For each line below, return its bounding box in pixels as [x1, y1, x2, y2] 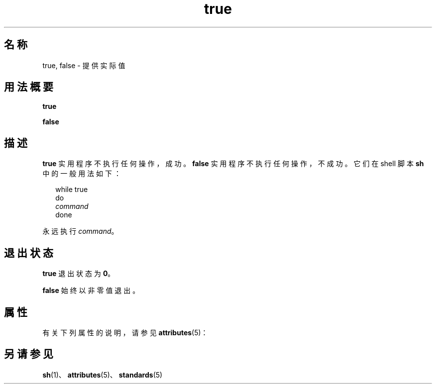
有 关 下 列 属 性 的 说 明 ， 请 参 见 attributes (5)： [42, 328, 208, 337]
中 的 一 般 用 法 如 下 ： [42, 169, 121, 178]
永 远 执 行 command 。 [42, 227, 118, 236]
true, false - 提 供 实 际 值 [42, 61, 125, 70]
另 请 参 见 [4, 348, 53, 361]
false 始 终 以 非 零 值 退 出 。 [42, 286, 140, 295]
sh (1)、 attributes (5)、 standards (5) [42, 370, 163, 379]
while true [55, 185, 88, 194]
